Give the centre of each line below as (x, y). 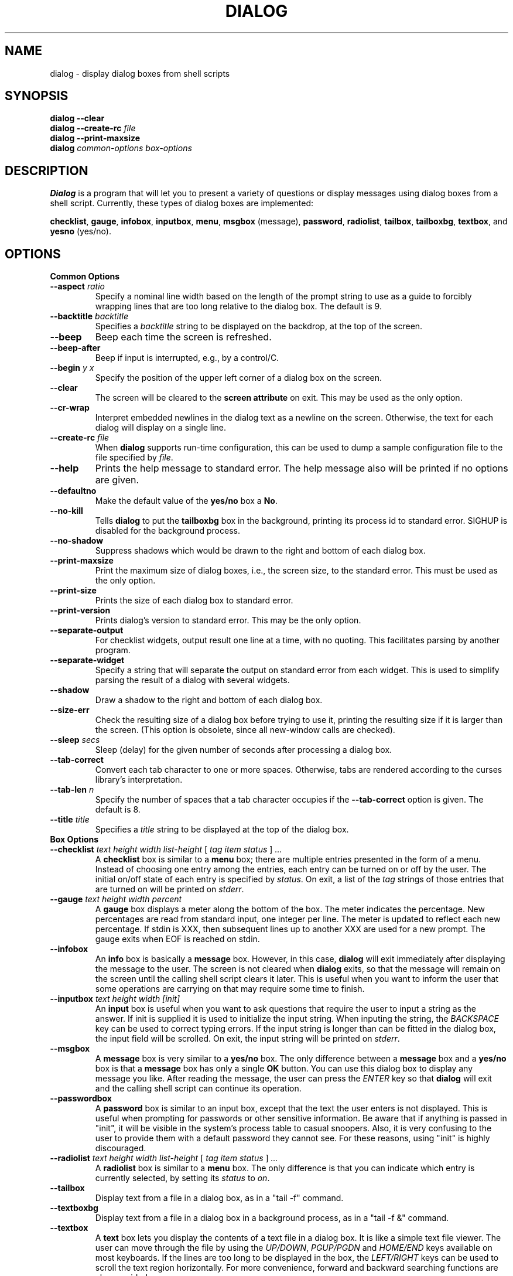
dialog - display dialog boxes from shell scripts (140, 73)
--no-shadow (77, 541)
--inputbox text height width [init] (115, 999)
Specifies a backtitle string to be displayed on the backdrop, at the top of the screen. (259, 326)
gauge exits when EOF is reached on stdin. (177, 939)
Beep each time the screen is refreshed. (183, 337)
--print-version (80, 610)
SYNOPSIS (37, 96)
